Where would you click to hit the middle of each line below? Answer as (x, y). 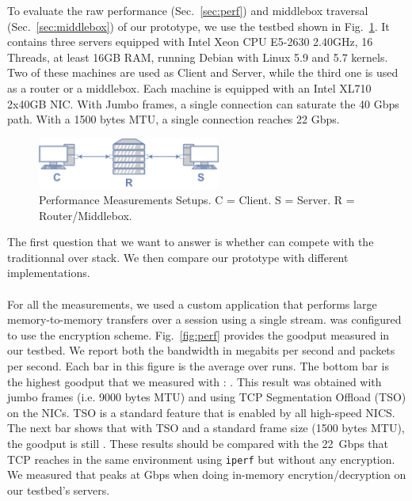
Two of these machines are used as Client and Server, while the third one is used (203, 72)
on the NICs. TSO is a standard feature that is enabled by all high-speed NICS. (201, 412)
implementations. (49, 273)
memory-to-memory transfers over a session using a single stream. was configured (204, 319)
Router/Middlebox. (86, 215)
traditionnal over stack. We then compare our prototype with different (178, 257)
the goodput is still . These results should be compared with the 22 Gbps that (198, 444)
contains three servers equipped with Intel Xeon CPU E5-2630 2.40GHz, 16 (190, 42)
